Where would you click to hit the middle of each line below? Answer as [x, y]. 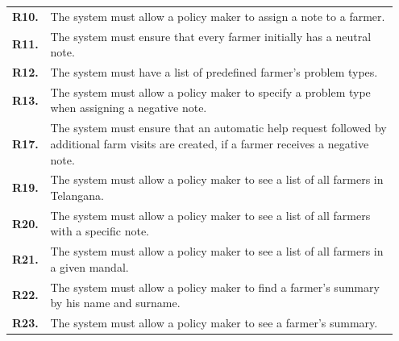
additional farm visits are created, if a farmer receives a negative [210, 143]
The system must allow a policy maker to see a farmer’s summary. [214, 323]
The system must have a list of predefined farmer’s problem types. [214, 72]
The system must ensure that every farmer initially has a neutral [211, 36]
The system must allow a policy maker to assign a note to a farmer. [218, 16]
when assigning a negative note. [129, 108]
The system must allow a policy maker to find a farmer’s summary [215, 287]
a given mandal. [89, 266]
